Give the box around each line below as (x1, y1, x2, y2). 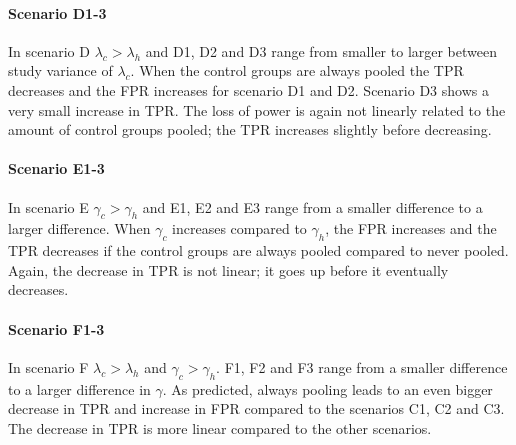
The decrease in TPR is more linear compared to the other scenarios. (8, 417, 432, 438)
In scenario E (8, 196, 89, 217)
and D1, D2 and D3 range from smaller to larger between (145, 40, 498, 61)
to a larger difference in (8, 378, 151, 399)
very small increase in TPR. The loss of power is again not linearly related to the (8, 99, 506, 120)
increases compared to (172, 218, 307, 239)
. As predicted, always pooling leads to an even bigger (162, 378, 493, 399)
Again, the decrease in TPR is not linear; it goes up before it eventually (8, 259, 449, 280)
